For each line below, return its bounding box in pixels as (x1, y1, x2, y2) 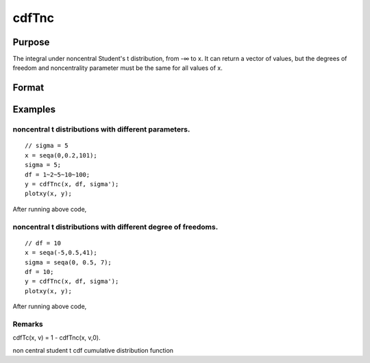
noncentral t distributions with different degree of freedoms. (12, 222, 219, 231)
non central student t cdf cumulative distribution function (12, 346, 174, 354)
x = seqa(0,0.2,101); (25, 151, 97, 159)
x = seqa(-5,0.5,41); (25, 249, 97, 257)
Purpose (12, 36, 50, 48)
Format (12, 82, 45, 94)
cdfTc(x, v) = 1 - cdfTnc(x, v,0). (12, 334, 101, 342)
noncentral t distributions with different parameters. (12, 125, 190, 134)
